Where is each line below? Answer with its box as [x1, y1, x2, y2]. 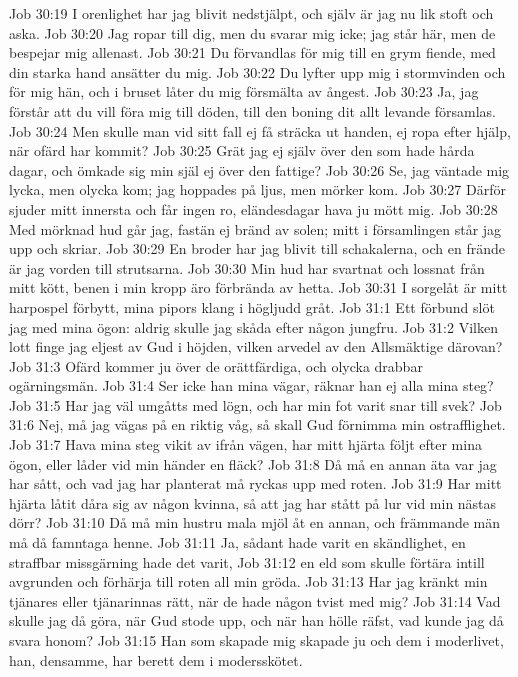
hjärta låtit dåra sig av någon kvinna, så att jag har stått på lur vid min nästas [9, 492, 497, 513]
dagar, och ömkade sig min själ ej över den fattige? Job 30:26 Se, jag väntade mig [9, 159, 510, 180]
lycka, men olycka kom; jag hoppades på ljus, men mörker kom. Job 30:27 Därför [9, 179, 506, 200]
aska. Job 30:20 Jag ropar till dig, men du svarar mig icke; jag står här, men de [9, 22, 496, 43]
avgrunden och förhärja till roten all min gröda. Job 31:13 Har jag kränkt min [9, 571, 488, 592]
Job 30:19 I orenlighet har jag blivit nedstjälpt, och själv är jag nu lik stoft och [9, 3, 494, 23]
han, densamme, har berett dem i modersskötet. [9, 649, 303, 670]
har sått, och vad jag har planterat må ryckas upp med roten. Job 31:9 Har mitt [9, 473, 502, 494]
